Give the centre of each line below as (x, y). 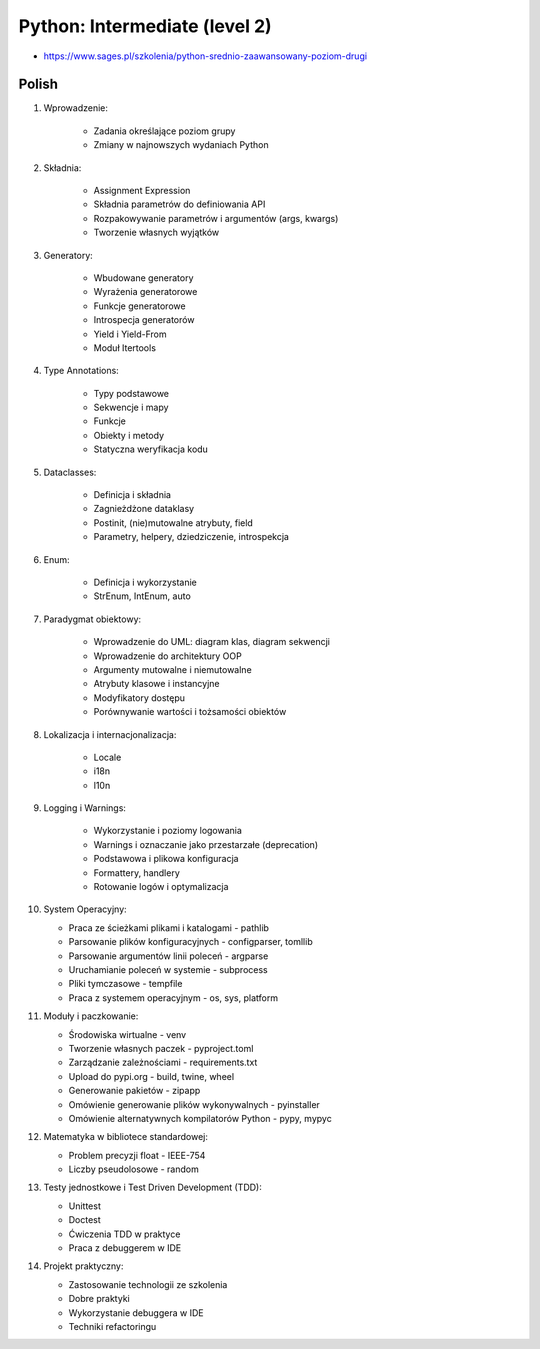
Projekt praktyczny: (83, 1266)
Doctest (85, 1220)
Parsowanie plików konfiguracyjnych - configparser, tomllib (191, 942)
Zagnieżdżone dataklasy (144, 509)
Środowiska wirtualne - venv (127, 1034)
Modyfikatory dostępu (139, 697)
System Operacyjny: (85, 909)
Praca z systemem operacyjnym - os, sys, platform (173, 997)
